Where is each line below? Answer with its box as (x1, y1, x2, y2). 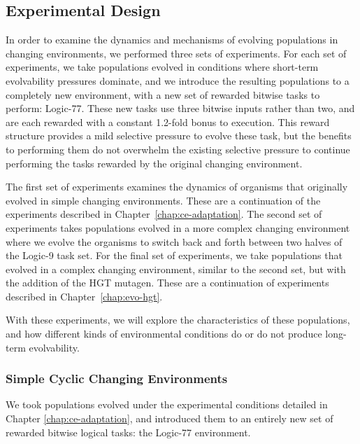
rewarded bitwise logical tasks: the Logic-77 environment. (6, 424, 251, 439)
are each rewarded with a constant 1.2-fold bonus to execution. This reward (6, 114, 330, 129)
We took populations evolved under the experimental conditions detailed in (6, 397, 328, 412)
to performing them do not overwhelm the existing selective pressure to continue (6, 141, 350, 156)
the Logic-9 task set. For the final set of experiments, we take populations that (6, 248, 343, 263)
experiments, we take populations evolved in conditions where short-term (6, 60, 319, 74)
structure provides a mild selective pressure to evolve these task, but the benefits (6, 128, 352, 143)
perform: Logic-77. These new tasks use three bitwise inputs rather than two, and (6, 101, 355, 116)
